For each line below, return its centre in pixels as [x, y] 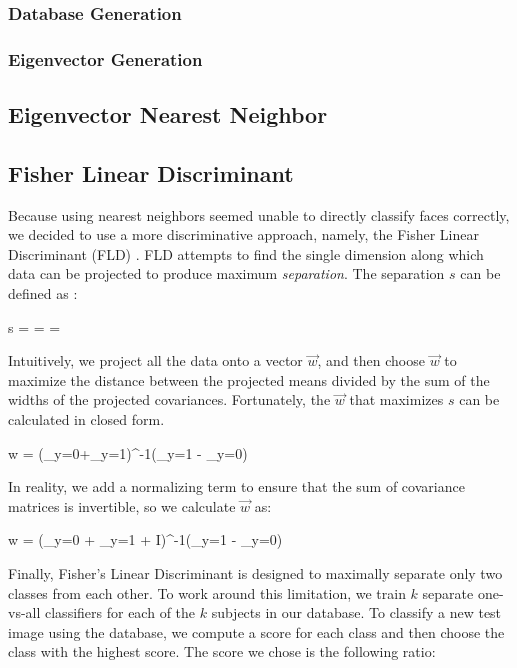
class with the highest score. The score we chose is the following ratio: [222, 651]
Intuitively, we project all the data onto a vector [155, 360]
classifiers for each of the [120, 612]
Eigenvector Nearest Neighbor [168, 114]
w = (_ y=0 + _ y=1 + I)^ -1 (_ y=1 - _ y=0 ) [145, 539]
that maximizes [396, 399]
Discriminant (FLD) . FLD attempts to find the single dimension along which [246, 253]
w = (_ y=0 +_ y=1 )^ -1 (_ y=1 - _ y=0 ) [128, 452]
